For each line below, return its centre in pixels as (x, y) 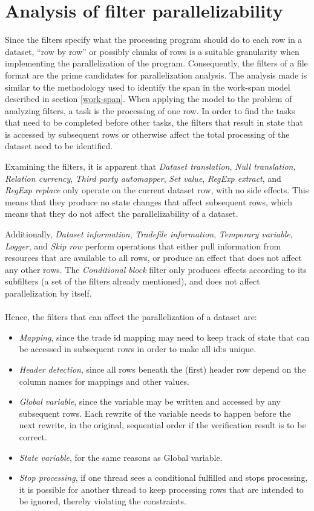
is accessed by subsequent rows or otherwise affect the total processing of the (147, 134)
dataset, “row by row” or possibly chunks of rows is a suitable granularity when (152, 51)
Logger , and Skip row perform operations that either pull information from (143, 246)
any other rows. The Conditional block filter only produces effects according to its (156, 269)
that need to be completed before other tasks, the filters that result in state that (154, 122)
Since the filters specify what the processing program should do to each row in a (154, 40)
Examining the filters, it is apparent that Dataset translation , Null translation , (150, 166)
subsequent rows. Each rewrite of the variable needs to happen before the (155, 413)
